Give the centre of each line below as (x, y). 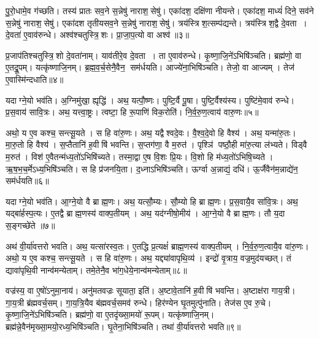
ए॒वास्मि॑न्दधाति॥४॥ (35, 79)
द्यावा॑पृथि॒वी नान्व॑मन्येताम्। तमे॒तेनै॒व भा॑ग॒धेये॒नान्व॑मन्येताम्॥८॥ (96, 270)
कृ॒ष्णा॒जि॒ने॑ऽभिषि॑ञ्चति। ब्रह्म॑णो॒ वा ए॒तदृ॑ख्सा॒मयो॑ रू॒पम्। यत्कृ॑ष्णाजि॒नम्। (110, 314)
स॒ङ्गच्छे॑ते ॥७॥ (30, 225)
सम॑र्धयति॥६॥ (27, 181)
